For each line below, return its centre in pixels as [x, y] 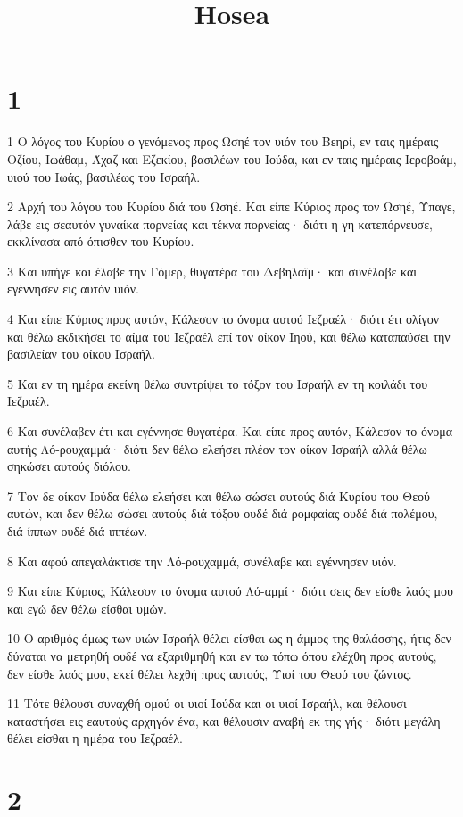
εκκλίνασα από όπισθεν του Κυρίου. [101, 241]
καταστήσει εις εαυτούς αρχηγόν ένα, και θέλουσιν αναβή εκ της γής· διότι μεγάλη [224, 720]
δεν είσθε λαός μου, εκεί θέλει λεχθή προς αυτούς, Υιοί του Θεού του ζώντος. [210, 673]
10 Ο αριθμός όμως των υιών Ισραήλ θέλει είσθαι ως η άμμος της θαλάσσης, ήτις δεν [229, 638]
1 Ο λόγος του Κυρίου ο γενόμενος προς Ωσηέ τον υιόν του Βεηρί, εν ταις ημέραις [223, 141]
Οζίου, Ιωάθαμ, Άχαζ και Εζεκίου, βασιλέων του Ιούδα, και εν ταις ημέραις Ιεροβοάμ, [232, 158]
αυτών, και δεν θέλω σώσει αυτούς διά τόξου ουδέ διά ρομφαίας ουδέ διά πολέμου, [223, 513]
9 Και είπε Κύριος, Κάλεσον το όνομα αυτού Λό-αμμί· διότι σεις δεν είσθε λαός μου [230, 591]
